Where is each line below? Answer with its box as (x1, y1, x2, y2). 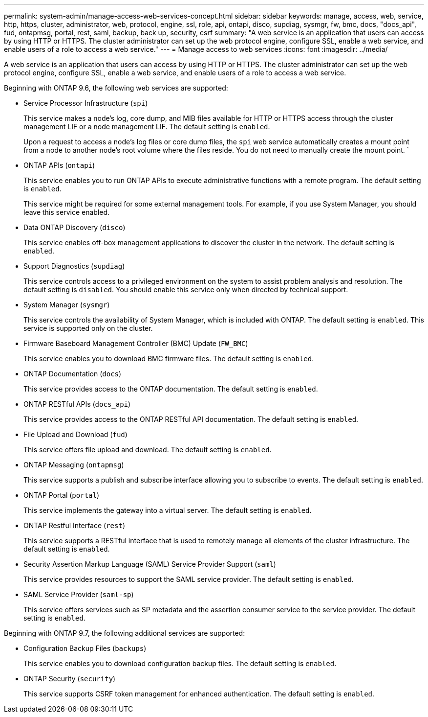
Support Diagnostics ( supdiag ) (23, 262, 125, 270)
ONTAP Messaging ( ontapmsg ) (23, 461, 124, 469)
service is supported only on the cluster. (23, 324, 153, 332)
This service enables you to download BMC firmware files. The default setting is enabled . (23, 354, 314, 363)
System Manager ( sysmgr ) (23, 301, 110, 309)
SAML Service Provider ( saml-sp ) (23, 590, 134, 599)
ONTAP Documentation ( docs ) (23, 370, 122, 378)
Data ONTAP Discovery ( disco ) (23, 223, 126, 231)
